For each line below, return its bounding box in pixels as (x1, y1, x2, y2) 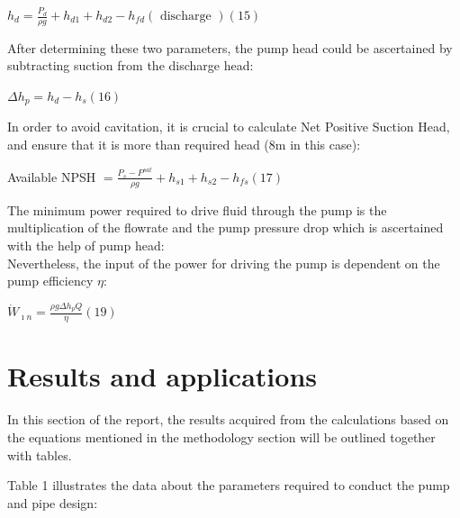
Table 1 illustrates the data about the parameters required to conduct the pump (7, 476, 450, 495)
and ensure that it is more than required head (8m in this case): (7, 135, 361, 154)
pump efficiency (7, 271, 94, 290)
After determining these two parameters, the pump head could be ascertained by (7, 38, 453, 57)
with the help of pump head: (7, 235, 165, 254)
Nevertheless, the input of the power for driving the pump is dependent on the (7, 253, 440, 272)
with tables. (7, 445, 72, 464)
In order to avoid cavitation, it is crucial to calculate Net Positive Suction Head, (7, 117, 450, 136)
